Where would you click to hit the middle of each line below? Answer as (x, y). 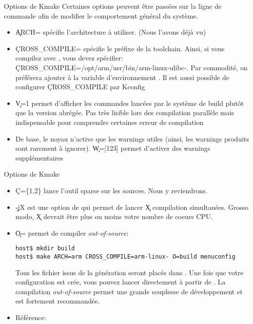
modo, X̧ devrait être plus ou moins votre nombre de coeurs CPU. (114, 216)
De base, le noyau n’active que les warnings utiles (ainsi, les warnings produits (132, 138)
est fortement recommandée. (58, 301)
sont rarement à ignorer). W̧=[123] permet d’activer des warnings (113, 148)
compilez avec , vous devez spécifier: (69, 58)
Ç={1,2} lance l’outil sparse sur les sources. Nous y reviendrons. (111, 190)
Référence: (31, 317)
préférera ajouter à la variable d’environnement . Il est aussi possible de (122, 77)
